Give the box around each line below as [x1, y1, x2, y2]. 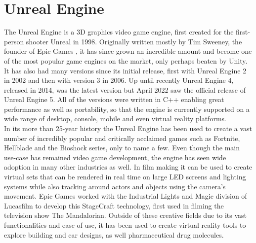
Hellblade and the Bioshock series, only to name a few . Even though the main [4, 142, 240, 153]
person [4, 36, 24, 46]
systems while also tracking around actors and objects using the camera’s [4, 181, 226, 191]
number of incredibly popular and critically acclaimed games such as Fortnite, [4, 133, 240, 143]
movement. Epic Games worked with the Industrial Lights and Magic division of [4, 191, 247, 201]
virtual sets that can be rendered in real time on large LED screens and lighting [4, 172, 246, 182]
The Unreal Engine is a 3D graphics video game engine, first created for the [4, 27, 234, 37]
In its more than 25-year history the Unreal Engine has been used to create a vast [4, 123, 253, 134]
